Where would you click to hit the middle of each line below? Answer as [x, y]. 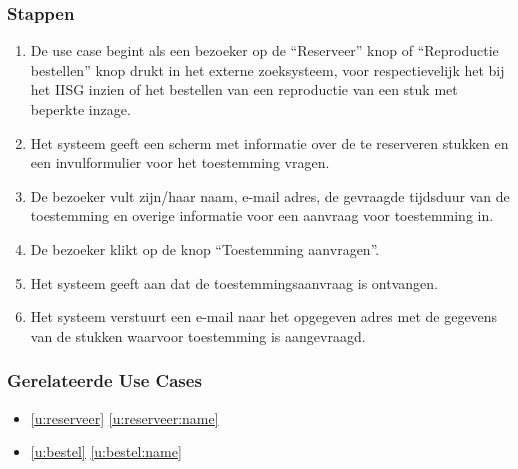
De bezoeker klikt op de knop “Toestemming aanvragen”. [205, 248]
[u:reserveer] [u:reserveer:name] [124, 417]
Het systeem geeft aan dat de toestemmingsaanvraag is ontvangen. [234, 282]
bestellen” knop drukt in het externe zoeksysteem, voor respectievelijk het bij [267, 69]
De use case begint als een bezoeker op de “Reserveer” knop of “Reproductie [264, 50]
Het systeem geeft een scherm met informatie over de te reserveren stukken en [269, 142]
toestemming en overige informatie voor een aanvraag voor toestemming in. [262, 215]
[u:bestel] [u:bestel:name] [106, 451]
